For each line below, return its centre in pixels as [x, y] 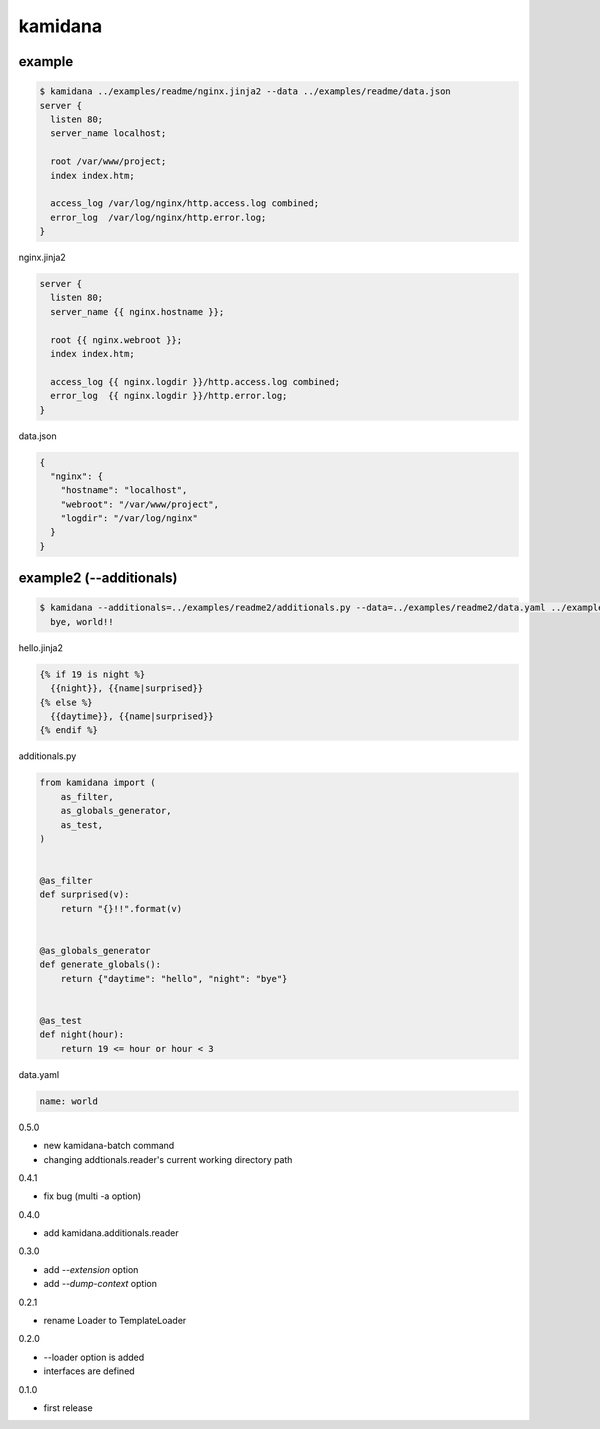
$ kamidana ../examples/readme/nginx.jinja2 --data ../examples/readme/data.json [245, 91]
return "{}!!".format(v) [121, 908]
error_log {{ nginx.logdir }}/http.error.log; [169, 396]
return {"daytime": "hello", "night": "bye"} [174, 978]
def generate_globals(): [100, 964]
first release [68, 1407]
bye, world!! [82, 621]
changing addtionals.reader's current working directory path [168, 1159]
